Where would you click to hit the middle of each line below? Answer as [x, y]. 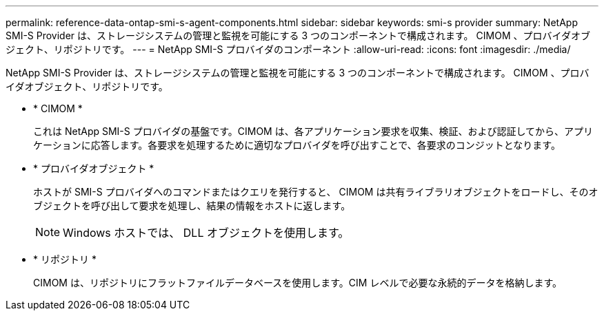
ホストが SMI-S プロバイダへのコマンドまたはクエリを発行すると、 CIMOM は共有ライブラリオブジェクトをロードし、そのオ [316, 192]
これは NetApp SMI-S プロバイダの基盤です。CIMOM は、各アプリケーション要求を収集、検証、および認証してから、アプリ [313, 131]
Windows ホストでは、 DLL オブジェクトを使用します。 [206, 233]
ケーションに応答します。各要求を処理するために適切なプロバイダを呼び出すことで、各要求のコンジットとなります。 [297, 145]
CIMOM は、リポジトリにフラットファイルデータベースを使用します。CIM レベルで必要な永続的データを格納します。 [298, 283]
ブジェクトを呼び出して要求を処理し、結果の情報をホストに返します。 [192, 206]
